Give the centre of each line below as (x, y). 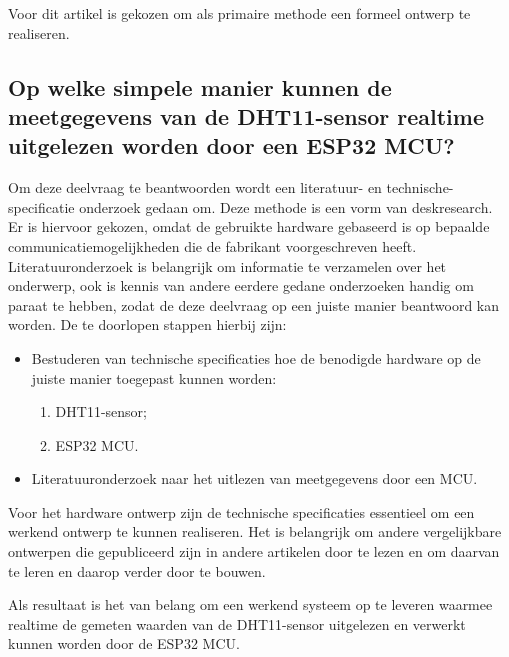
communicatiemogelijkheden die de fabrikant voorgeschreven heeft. (212, 245)
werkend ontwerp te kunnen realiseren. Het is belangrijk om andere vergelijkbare (255, 531)
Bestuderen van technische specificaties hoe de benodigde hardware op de (256, 357)
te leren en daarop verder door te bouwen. (137, 570)
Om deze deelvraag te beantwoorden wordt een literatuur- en (195, 187)
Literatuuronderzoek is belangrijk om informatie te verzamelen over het (227, 265)
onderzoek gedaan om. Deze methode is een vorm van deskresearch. (286, 206)
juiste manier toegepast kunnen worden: (154, 377)
